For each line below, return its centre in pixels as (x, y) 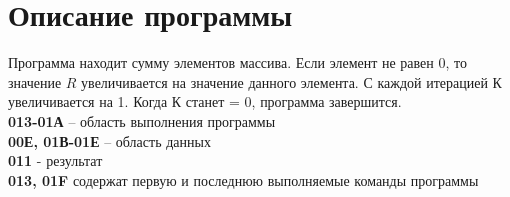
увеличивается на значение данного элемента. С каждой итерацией (284, 81)
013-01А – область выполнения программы (142, 120)
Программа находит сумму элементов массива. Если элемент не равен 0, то (237, 62)
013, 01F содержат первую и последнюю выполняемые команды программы (243, 179)
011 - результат (55, 160)
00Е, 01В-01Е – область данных (109, 140)
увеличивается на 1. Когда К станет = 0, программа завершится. (205, 101)
